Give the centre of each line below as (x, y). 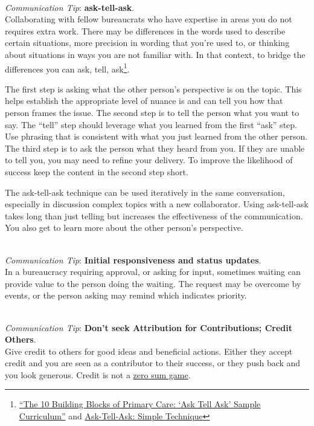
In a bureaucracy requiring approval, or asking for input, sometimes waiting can (153, 272)
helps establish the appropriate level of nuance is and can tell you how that (144, 101)
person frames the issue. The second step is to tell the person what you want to (152, 112)
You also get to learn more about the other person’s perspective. (124, 228)
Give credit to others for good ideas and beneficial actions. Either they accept (149, 351)
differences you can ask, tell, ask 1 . (67, 68)
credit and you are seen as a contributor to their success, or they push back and (153, 363)
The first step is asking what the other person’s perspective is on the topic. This (153, 89)
